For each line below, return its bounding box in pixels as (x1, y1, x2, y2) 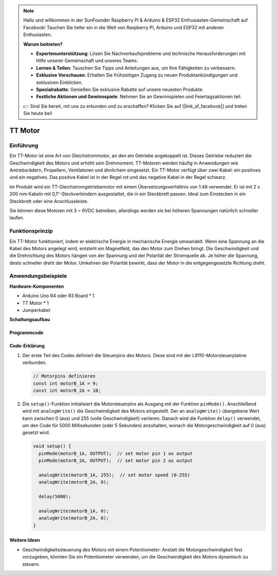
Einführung (9, 142, 38, 149)
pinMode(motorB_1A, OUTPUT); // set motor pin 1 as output (38, 450, 193, 456)
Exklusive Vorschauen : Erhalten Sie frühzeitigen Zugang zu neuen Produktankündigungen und (36, 72, 238, 78)
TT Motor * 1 (22, 300, 49, 306)
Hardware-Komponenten (9, 283, 64, 289)
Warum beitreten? (23, 41, 63, 47)
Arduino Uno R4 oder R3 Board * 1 (22, 293, 95, 299)
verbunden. (22, 360, 47, 366)
